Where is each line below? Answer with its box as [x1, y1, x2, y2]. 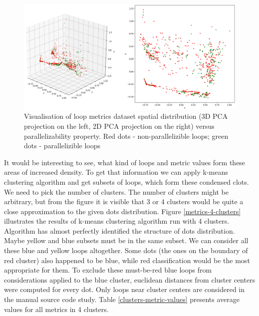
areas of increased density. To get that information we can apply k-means [4, 167, 228, 177]
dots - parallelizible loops [24, 140, 101, 151]
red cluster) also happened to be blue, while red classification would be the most [4, 255, 250, 265]
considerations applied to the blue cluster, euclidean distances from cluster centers [4, 274, 256, 285]
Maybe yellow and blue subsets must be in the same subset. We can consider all [4, 235, 249, 246]
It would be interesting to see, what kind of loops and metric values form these [4, 157, 246, 167]
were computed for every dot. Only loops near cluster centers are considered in [4, 284, 245, 295]
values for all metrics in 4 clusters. [4, 304, 109, 314]
